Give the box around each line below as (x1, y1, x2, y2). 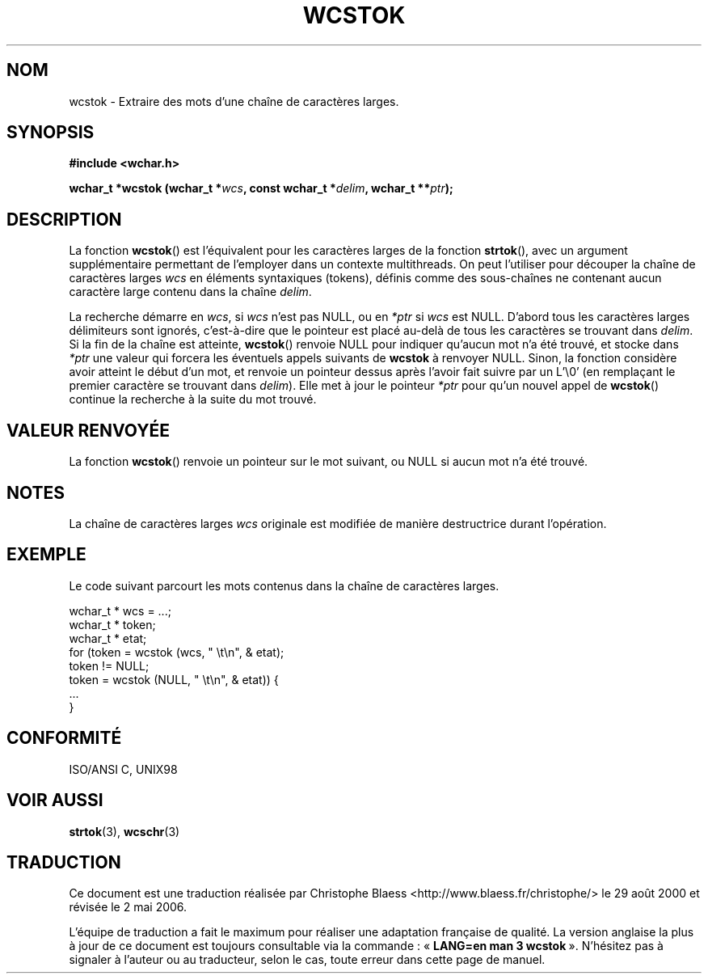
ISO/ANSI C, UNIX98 (69, 762, 178, 776)
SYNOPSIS (6, 122, 95, 143)
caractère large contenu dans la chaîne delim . (69, 285, 312, 299)
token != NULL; (69, 658, 150, 673)
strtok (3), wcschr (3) (69, 824, 180, 838)
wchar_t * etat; (69, 631, 147, 645)
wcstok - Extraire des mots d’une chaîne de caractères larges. (69, 94, 399, 108)
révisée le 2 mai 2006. (69, 900, 188, 915)
